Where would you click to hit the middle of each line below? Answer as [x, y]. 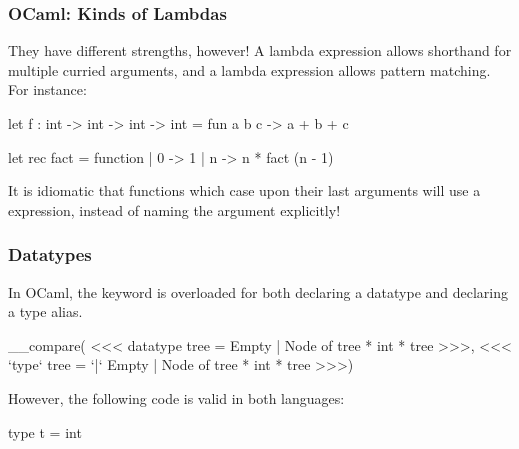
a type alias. [45, 311]
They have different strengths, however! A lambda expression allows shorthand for [260, 50]
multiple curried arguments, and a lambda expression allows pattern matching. [249, 69]
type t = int [45, 431]
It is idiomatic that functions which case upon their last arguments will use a [244, 190]
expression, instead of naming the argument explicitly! [174, 209]
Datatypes [50, 254]
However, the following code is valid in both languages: [176, 397]
